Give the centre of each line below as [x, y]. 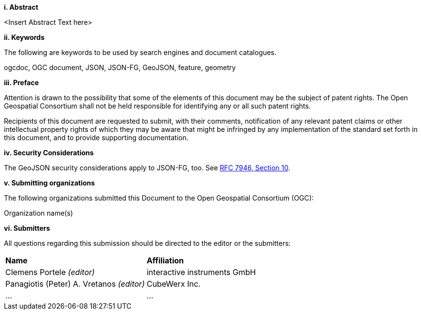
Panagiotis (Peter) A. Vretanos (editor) [75, 284]
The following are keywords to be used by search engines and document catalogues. [140, 52]
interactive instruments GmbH [201, 272]
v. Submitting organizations [50, 183]
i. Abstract [21, 7]
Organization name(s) [39, 213]
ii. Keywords [24, 37]
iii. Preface [21, 83]
